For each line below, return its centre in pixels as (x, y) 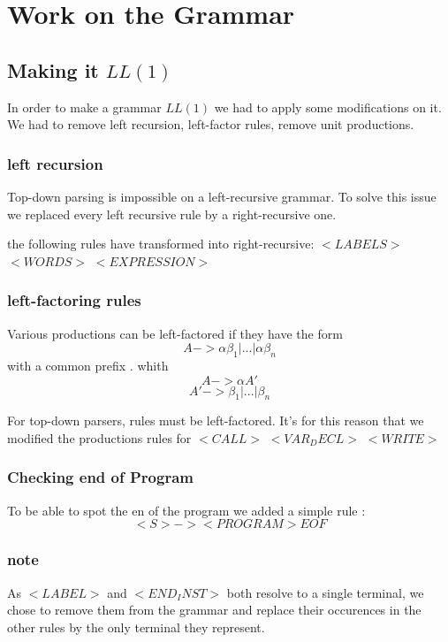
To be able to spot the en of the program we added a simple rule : (186, 510)
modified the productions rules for (99, 437)
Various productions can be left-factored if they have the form (175, 333)
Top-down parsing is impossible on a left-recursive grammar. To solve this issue (222, 196)
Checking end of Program (100, 477)
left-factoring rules (74, 300)
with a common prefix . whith (88, 365)
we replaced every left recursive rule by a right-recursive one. (172, 214)
